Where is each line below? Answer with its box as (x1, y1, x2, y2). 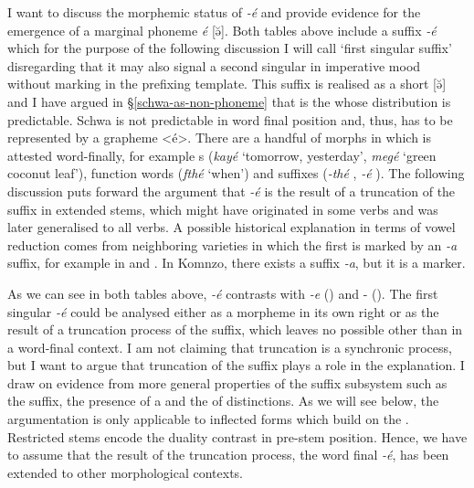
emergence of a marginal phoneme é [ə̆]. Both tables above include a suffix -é (7, 20, 437, 39)
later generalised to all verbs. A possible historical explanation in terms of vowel (7, 217, 456, 237)
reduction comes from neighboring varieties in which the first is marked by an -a (7, 235, 458, 254)
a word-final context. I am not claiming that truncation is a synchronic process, (7, 337, 452, 356)
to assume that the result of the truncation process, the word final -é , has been (7, 445, 449, 464)
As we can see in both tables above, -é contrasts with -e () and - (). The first (7, 283, 438, 302)
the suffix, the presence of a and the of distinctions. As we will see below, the (7, 391, 439, 410)
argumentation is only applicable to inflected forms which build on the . (7, 409, 409, 429)
